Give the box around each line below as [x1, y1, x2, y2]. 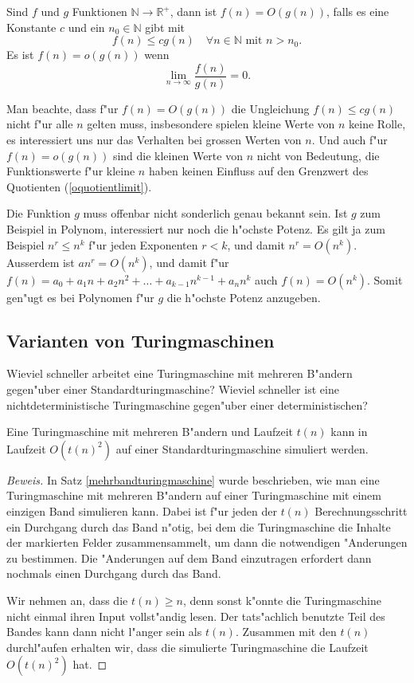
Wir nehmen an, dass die [6, 591, 128, 608]
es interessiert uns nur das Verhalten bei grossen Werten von [6, 131, 302, 148]
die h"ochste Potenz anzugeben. [166, 289, 321, 305]
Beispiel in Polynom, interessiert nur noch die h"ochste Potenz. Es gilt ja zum [6, 221, 385, 237]
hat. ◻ [72, 656, 107, 673]
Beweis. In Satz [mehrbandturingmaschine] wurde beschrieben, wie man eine [6, 471, 380, 488]
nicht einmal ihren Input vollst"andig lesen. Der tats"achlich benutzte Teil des [6, 607, 385, 624]
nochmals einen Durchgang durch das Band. [6, 565, 221, 582]
